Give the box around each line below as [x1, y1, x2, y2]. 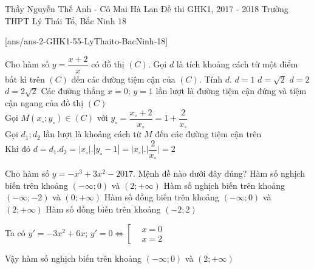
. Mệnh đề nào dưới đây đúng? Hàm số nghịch [132, 167, 305, 180]
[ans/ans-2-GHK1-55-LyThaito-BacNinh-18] [5, 35, 168, 47]
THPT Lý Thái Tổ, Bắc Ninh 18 [5, 14, 127, 27]
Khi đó [5, 142, 31, 155]
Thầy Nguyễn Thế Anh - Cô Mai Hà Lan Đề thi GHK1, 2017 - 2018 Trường [5, 2, 288, 15]
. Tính [199, 72, 222, 85]
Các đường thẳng [41, 84, 105, 97]
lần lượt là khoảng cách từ [43, 128, 142, 140]
